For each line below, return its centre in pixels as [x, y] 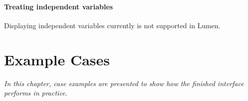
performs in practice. [36, 93]
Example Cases [57, 59]
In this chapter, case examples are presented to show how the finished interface [124, 83]
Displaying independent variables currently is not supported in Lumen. [112, 25]
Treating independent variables [59, 6]
